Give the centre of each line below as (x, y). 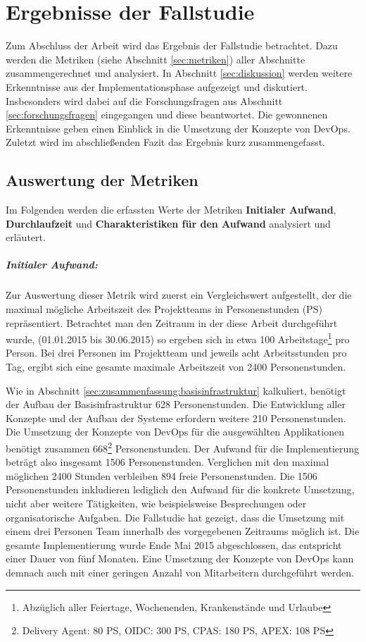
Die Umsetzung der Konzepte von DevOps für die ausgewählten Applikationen (175, 432)
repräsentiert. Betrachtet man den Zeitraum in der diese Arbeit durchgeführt (172, 322)
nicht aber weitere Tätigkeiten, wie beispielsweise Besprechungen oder (156, 504)
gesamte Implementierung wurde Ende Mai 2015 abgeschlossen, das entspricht (174, 544)
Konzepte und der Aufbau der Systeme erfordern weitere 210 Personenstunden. (176, 418)
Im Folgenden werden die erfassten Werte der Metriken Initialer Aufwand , (171, 210)
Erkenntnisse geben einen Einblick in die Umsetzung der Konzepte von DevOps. (178, 128)
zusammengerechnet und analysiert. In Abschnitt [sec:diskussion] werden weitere (179, 73)
